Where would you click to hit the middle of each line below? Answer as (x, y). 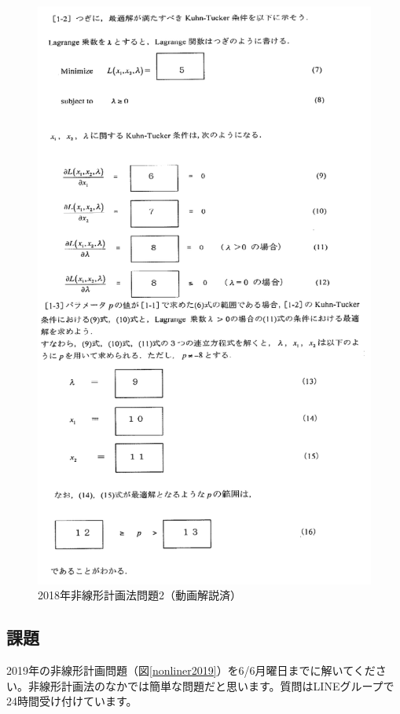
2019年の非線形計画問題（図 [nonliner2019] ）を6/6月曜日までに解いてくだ (191, 670)
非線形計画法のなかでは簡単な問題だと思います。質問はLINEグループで (211, 685)
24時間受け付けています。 (72, 701)
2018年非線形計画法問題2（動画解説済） (139, 595)
